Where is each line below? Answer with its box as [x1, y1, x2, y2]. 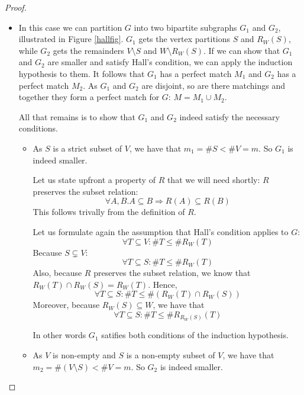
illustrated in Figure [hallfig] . [18, 33, 124, 45]
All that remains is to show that [18, 110, 135, 123]
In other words [33, 329, 86, 341]
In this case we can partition [18, 21, 122, 33]
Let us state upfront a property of [33, 174, 156, 186]
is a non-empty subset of [126, 348, 215, 361]
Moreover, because [33, 298, 100, 311]
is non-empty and [53, 348, 116, 361]
